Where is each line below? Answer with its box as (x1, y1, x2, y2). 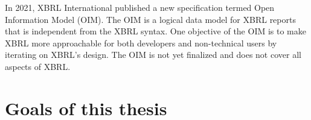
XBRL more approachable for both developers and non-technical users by (5, 36, 277, 49)
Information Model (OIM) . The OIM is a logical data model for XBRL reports (5, 13, 296, 25)
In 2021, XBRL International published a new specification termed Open (5, 1, 275, 13)
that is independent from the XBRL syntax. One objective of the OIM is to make (5, 25, 307, 37)
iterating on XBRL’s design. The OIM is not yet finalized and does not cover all (5, 48, 301, 61)
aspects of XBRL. (5, 60, 71, 72)
